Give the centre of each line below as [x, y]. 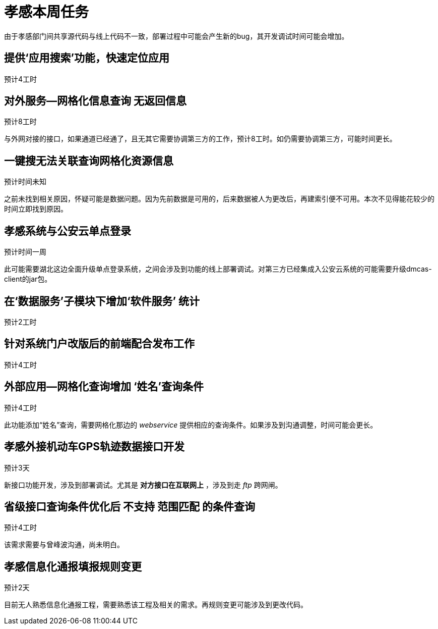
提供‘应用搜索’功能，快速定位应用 [87, 58]
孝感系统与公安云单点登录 [68, 231]
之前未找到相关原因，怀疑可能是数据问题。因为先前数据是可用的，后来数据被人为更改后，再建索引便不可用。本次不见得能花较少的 [219, 199]
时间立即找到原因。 [36, 209]
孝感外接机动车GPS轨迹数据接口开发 [95, 447]
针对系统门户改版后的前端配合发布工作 [99, 344]
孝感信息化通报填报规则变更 [73, 566]
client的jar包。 [28, 279]
